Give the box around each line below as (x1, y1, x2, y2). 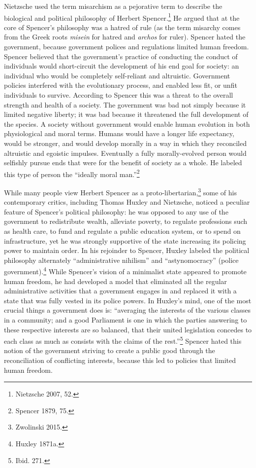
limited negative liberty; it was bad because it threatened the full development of (4, 109, 249, 119)
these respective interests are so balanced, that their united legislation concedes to (4, 324, 252, 334)
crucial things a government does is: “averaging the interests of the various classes (4, 305, 251, 315)
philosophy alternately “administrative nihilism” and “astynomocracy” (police (4, 254, 239, 265)
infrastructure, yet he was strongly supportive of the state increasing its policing (4, 235, 246, 246)
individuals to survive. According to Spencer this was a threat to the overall (4, 90, 233, 100)
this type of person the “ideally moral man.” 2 (4, 167, 140, 179)
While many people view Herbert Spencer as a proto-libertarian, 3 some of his (4, 186, 237, 197)
